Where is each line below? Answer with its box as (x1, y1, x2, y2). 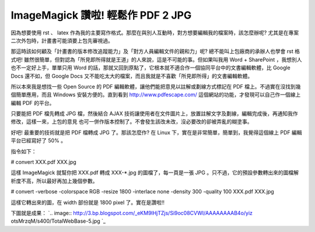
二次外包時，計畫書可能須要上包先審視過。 (10, 37, 113, 44)
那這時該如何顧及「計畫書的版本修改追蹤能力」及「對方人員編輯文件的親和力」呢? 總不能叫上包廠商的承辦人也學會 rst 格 (10, 48, 300, 55)
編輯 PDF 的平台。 (10, 99, 55, 106)
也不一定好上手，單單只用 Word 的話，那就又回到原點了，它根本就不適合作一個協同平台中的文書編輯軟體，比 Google (10, 64, 291, 71)
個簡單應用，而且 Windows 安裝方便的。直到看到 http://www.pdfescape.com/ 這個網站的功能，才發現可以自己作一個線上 (10, 91, 301, 99)
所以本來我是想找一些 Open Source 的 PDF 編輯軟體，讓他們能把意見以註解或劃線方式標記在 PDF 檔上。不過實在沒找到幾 (10, 83, 301, 90)
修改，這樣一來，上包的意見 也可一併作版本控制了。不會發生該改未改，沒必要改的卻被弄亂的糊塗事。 (10, 118, 253, 125)
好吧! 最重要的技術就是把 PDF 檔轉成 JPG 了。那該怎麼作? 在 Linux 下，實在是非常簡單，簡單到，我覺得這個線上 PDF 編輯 (10, 129, 303, 136)
